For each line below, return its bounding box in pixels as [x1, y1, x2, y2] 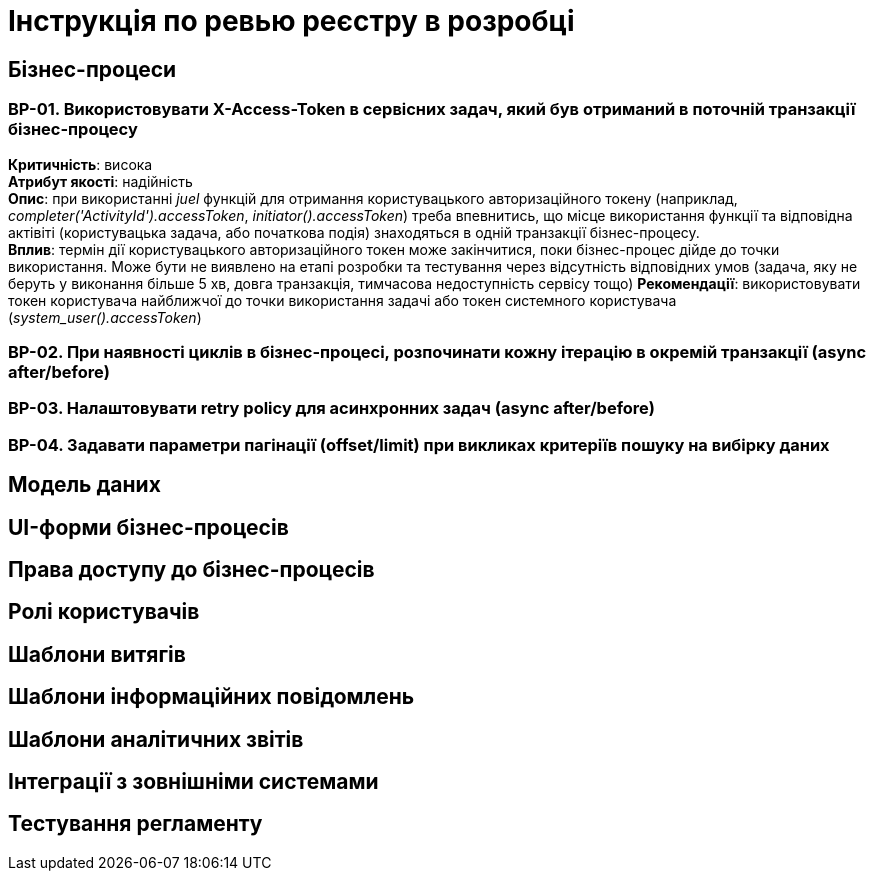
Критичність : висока [8, 155, 153, 173]
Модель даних [8, 472, 161, 498]
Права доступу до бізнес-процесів [8, 556, 375, 582]
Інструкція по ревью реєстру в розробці [8, 4, 575, 38]
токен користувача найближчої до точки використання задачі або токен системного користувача [8, 291, 677, 309]
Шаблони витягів [8, 641, 186, 667]
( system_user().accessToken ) [8, 308, 202, 326]
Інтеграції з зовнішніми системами [8, 769, 379, 795]
